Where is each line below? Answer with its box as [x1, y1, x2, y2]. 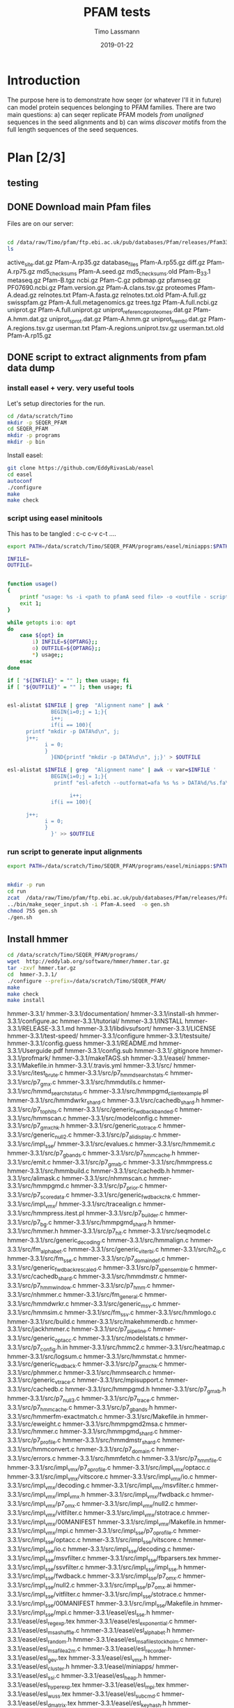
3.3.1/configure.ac [7, 1017, 59, 1025]
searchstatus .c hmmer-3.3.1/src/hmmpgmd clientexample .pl [51, 1086, 209, 1097]
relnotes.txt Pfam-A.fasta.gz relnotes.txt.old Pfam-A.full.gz [38, 291, 207, 300]
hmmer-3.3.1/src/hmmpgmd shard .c [59, 1426, 158, 1437]
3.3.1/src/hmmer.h [7, 1227, 59, 1236]
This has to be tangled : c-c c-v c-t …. [7, 529, 117, 537]
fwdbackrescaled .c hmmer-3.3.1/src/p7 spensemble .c [54, 1263, 194, 1273]
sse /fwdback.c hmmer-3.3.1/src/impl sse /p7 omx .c [45, 1572, 182, 1582]
